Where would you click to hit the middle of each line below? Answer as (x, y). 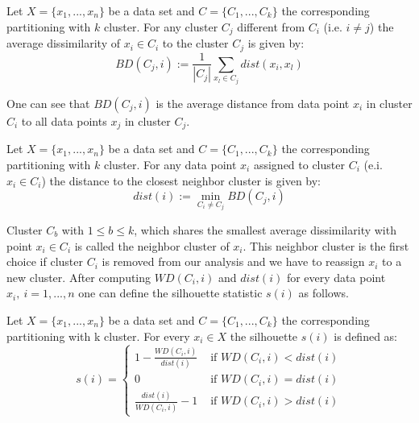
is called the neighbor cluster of (152, 245)
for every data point (336, 277)
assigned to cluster (299, 164)
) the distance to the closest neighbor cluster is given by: (181, 180)
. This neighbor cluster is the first (326, 245)
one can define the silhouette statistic (170, 293)
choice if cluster (45, 261)
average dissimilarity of (64, 43)
